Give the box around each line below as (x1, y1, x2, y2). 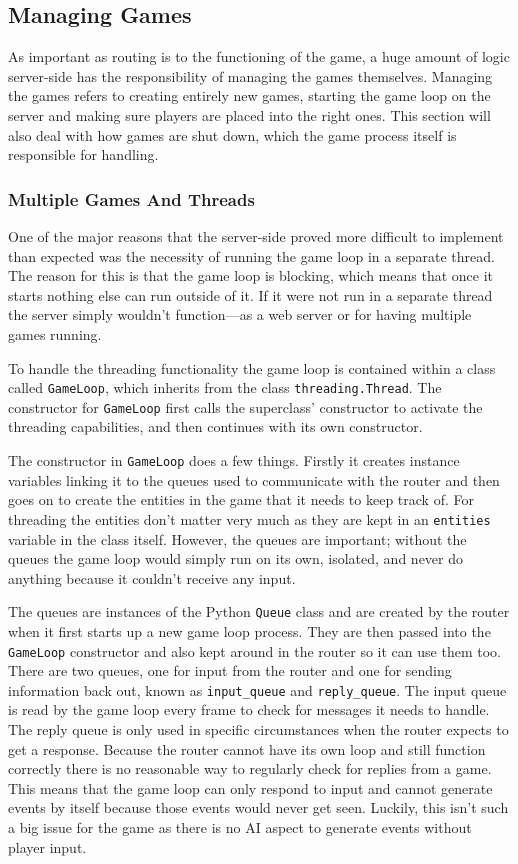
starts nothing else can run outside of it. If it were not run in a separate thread (8, 284, 493, 305)
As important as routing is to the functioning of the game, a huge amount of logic (8, 46, 510, 67)
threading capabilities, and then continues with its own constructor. (8, 416, 423, 437)
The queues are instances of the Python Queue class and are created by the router (8, 601, 510, 622)
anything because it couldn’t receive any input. (8, 567, 296, 588)
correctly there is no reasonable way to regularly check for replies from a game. (8, 758, 492, 779)
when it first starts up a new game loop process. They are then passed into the (8, 620, 491, 641)
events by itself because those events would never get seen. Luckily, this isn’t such (8, 797, 509, 818)
